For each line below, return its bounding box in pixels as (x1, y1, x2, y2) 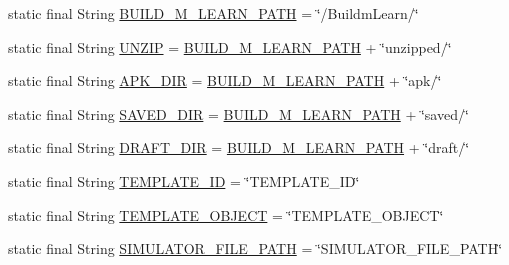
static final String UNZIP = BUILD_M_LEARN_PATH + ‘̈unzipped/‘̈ (8, 36, 452, 57)
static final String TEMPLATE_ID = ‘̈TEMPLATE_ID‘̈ (8, 170, 360, 191)
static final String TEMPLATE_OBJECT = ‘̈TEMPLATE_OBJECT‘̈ (8, 204, 444, 225)
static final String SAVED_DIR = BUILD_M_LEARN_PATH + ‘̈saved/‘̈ (8, 103, 469, 124)
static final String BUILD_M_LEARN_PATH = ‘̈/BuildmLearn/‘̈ (8, 3, 419, 23)
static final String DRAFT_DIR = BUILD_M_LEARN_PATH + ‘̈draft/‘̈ (8, 137, 470, 158)
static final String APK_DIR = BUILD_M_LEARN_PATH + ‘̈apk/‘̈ (8, 70, 442, 91)
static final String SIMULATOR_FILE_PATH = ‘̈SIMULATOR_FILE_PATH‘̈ (8, 238, 503, 259)
